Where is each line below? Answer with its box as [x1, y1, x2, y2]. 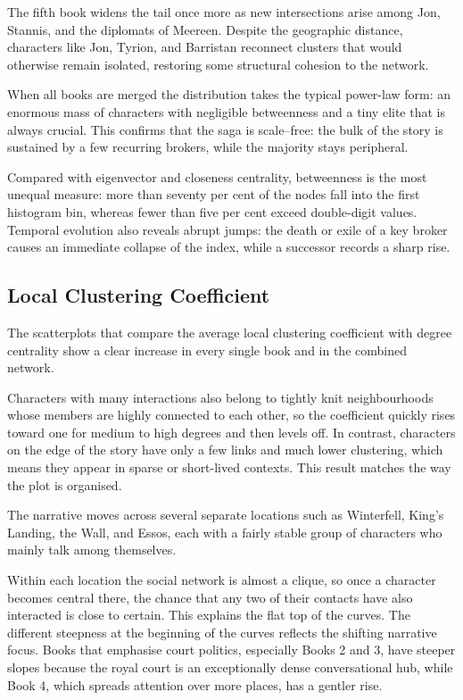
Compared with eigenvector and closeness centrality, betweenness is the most [7, 167, 427, 186]
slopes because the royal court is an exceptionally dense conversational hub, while [7, 658, 453, 677]
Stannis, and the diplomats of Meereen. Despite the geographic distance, [7, 20, 403, 38]
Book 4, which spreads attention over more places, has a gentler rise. [7, 675, 383, 694]
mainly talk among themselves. [7, 540, 177, 559]
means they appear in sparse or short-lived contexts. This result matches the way [7, 458, 451, 477]
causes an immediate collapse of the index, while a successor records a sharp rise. [7, 237, 451, 256]
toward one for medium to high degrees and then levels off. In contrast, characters [7, 422, 456, 441]
